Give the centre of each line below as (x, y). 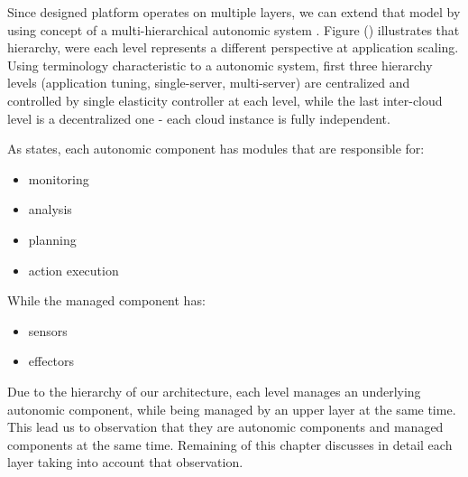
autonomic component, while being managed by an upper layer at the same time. (232, 409)
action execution (73, 270)
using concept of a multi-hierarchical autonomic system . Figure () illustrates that (234, 29)
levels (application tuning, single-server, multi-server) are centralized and (209, 83)
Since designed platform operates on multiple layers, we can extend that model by (234, 12)
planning (52, 239)
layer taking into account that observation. (125, 462)
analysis (50, 209)
